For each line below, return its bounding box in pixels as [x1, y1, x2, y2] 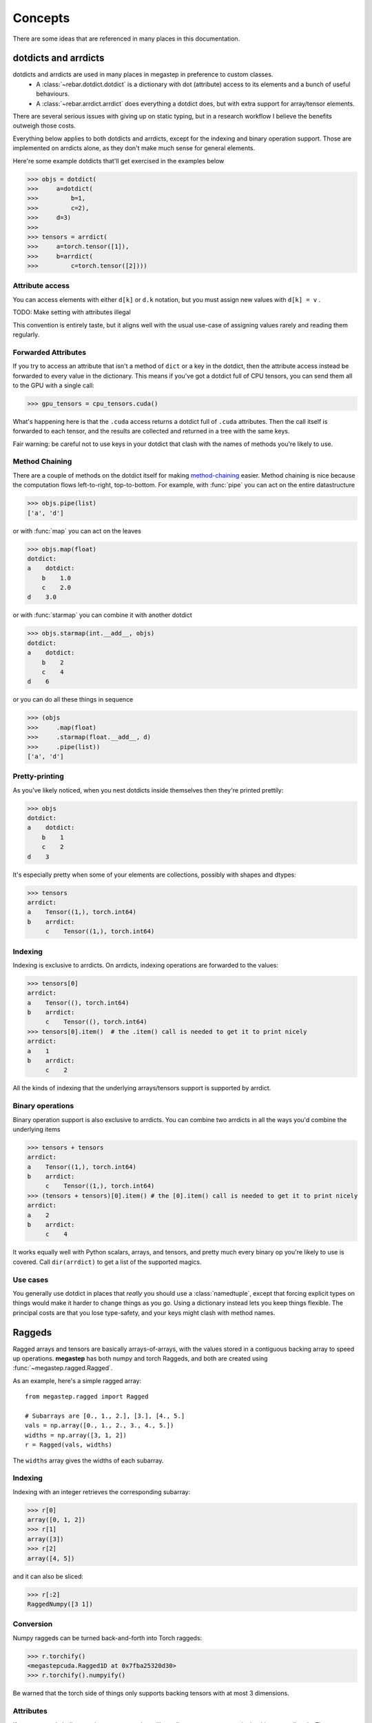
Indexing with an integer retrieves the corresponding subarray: [12, 1487, 191, 1496]
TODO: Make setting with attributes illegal [12, 308, 131, 316]
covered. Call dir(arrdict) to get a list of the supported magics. [12, 1258, 202, 1266]
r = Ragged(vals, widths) [25, 1441, 113, 1449]
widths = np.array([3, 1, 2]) [25, 1431, 127, 1439]
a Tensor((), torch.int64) [27, 999, 130, 1006]
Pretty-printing [12, 772, 65, 782]
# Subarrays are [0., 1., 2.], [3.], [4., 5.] [25, 1411, 185, 1420]
